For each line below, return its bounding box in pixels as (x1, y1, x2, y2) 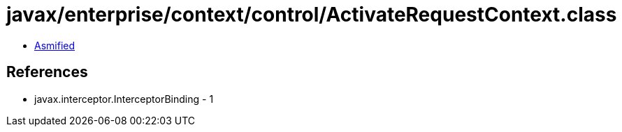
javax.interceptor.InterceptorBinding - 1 (34, 92, 214, 105)
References (6, 63, 88, 81)
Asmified (34, 39, 75, 51)
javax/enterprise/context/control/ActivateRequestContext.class (6, 3, 617, 26)
